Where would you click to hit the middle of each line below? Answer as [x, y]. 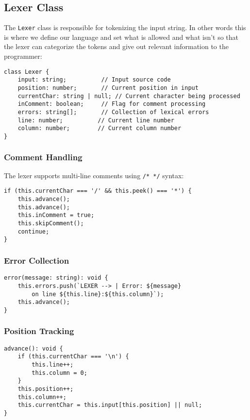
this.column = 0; [59, 373]
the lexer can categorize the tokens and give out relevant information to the [116, 46]
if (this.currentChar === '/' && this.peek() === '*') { [98, 191]
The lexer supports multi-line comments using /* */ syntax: [94, 175]
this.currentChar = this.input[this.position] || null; [110, 405]
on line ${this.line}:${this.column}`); [98, 294]
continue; [33, 231]
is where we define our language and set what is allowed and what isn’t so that [121, 37]
